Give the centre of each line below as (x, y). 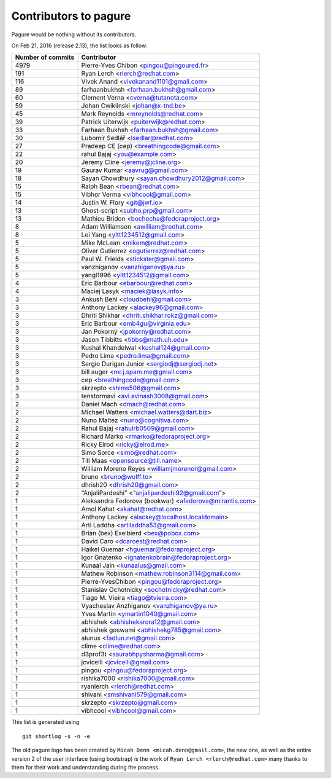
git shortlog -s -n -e (56, 736)
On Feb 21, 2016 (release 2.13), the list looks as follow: (79, 45)
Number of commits (45, 57)
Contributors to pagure (71, 16)
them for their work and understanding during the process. (86, 767)
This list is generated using (45, 722)
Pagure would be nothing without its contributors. (74, 34)
